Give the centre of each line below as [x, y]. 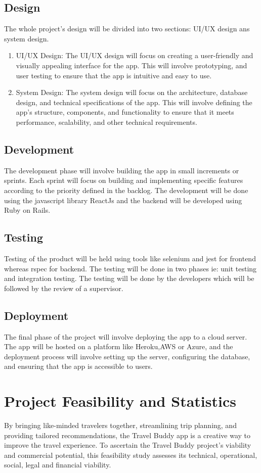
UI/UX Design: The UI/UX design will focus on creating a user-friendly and [135, 55]
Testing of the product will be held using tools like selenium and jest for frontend [130, 258]
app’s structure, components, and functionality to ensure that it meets [125, 112]
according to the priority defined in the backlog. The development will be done [126, 190]
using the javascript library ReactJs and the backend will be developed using [123, 200]
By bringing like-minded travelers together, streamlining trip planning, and [120, 425]
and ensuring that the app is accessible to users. [78, 366]
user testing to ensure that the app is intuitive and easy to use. [114, 75]
